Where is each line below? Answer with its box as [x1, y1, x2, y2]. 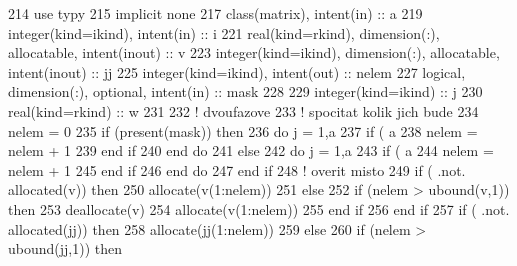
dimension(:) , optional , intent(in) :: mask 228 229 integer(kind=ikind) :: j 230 [8, 81, 483, 102]
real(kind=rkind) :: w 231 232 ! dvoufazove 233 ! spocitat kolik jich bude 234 [8, 100, 479, 121]
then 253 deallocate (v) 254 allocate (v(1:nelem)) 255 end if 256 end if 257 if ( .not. [8, 198, 510, 219]
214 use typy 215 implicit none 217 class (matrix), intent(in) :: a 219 [8, 3, 423, 23]
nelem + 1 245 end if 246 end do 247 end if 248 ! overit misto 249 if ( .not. [8, 159, 466, 180]
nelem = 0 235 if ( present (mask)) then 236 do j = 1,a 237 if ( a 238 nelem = [8, 120, 478, 141]
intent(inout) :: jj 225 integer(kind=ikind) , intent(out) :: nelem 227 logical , [8, 61, 466, 82]
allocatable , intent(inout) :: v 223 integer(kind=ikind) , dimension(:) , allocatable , [8, 42, 500, 63]
